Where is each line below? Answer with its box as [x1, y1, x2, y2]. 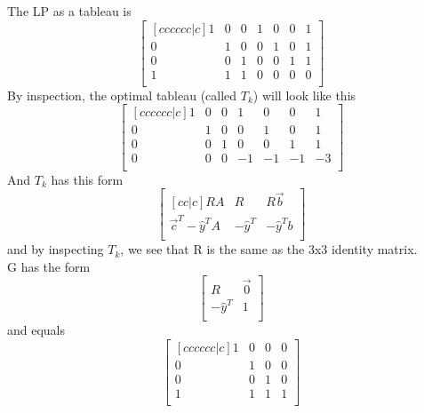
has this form [51, 170, 124, 188]
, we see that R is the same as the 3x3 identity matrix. [120, 240, 418, 258]
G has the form [7, 257, 91, 275]
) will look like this [252, 85, 356, 104]
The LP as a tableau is [7, 2, 132, 20]
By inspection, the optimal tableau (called [7, 85, 237, 104]
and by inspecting [7, 240, 104, 258]
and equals [7, 321, 66, 339]
